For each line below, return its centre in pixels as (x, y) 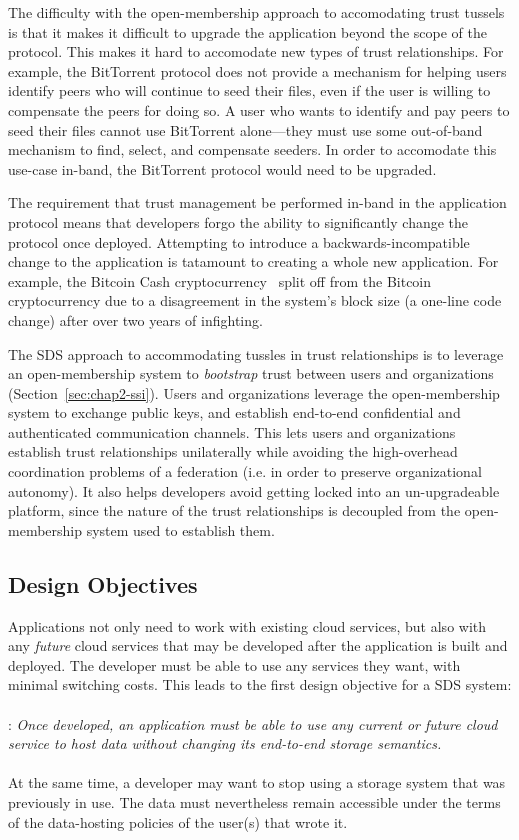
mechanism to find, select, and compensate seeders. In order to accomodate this (252, 149)
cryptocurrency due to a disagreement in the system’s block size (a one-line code (255, 300)
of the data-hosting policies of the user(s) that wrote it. (178, 821)
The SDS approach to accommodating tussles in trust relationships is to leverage (256, 353)
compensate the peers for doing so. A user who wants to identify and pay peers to (259, 109)
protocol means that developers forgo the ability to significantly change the (238, 221)
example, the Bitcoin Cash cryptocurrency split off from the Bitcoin (220, 280)
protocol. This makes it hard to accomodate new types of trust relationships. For (256, 51)
